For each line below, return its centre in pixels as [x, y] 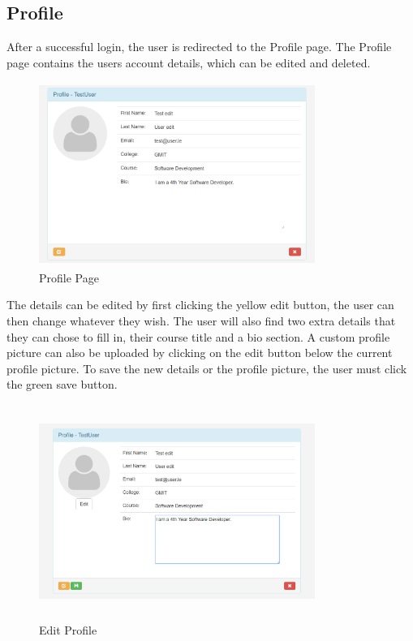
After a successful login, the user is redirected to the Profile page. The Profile [199, 47]
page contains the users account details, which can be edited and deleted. [189, 62]
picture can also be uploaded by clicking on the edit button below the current [200, 353]
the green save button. [62, 384]
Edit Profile [68, 630]
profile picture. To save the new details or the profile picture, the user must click [207, 368]
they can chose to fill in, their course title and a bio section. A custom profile [198, 336]
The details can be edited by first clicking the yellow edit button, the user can [200, 305]
